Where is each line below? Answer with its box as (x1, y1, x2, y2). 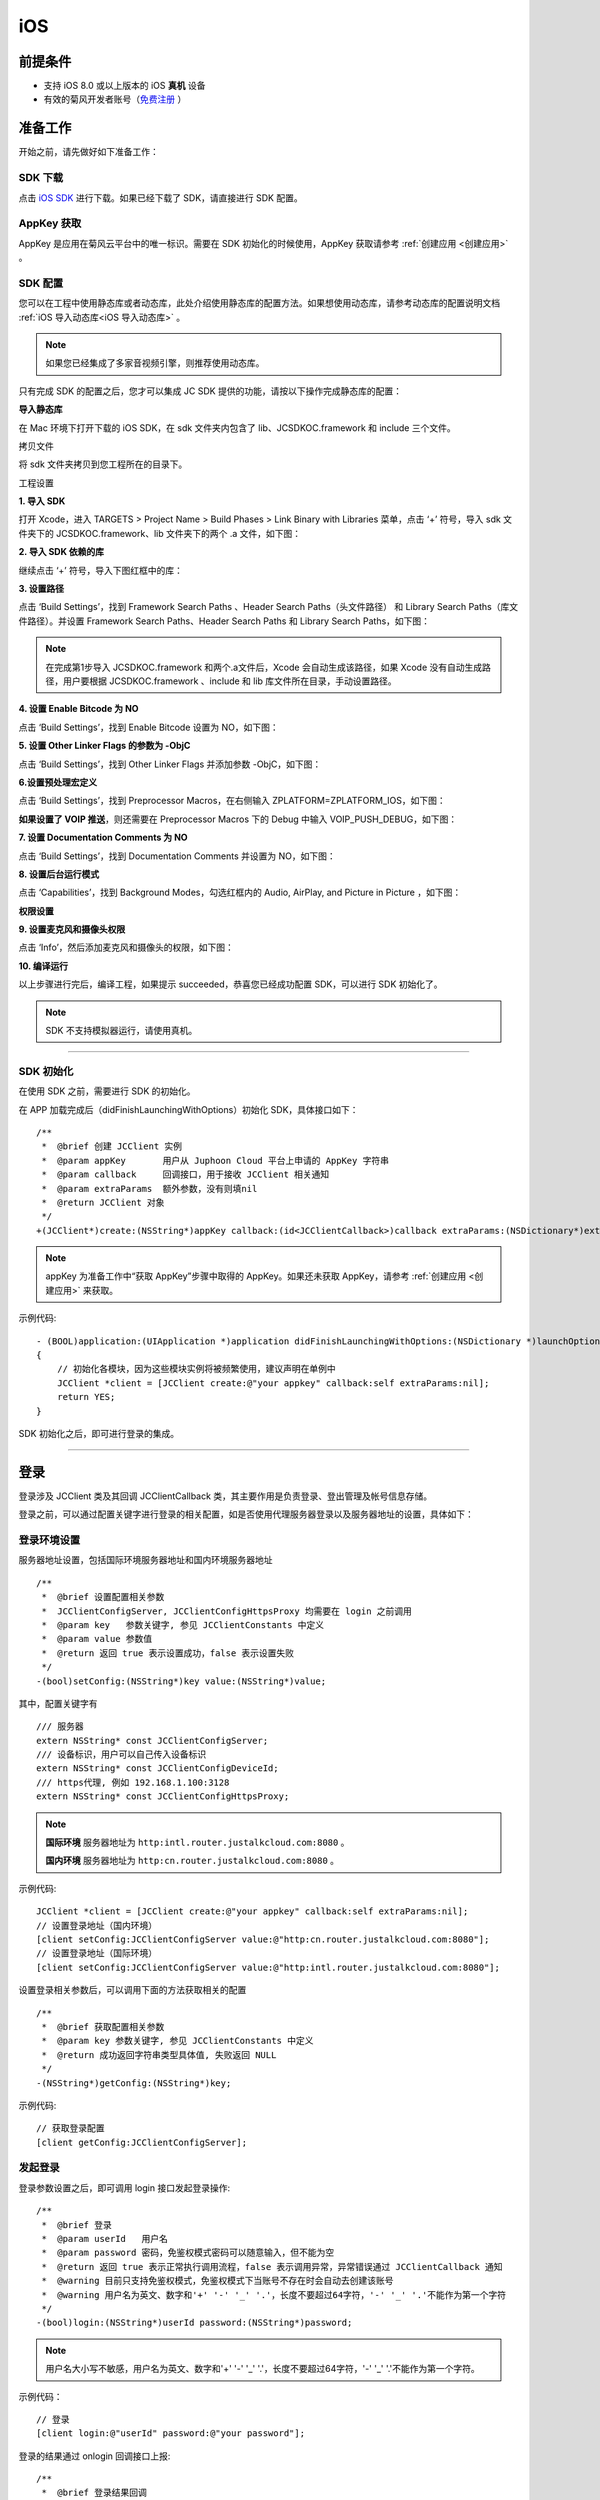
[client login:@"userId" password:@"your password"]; (36, 2428, 305, 2439)
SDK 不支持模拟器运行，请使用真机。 (45, 1025, 198, 1037)
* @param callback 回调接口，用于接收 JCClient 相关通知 (41, 1169, 330, 1180)
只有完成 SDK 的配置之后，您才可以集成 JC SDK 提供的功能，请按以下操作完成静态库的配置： (18, 385, 402, 397)
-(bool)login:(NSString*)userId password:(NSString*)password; (36, 2317, 353, 2329)
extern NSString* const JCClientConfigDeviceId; (36, 1763, 279, 1774)
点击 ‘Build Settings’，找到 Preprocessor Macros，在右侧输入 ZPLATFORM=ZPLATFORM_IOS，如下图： (18, 795, 446, 807)
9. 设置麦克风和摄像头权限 (18, 923, 126, 935)
